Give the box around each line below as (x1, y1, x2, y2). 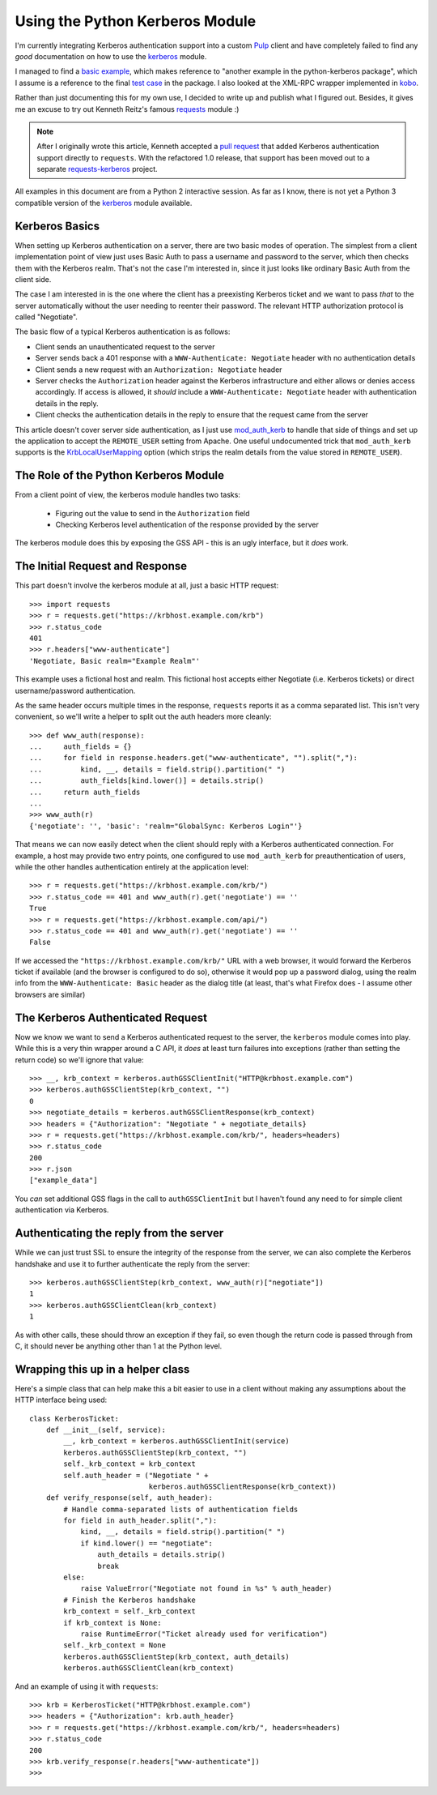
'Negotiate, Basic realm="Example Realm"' (29, 656, 201, 665)
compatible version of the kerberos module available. (15, 198, 193, 207)
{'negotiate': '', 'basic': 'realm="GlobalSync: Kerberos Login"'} (29, 821, 303, 831)
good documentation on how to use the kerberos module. (15, 51, 207, 61)
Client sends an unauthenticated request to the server (35, 341, 215, 352)
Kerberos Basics (15, 219, 100, 233)
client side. (15, 274, 52, 284)
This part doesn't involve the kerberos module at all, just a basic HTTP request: (15, 580, 279, 591)
